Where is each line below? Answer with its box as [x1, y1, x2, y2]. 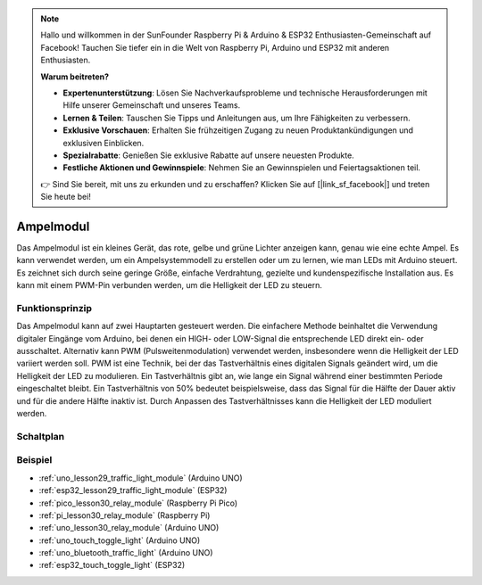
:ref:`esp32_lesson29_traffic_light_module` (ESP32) [38, 485, 228, 496]
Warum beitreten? [40, 71, 110, 82]
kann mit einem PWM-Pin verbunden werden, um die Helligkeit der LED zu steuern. [16, 280, 323, 291]
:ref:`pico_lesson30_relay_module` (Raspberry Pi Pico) [38, 498, 238, 508]
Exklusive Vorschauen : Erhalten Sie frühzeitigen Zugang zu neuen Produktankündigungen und [62, 125, 414, 136]
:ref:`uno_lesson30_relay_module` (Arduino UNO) [38, 523, 220, 533]
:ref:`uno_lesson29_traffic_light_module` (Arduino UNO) [38, 473, 243, 483]
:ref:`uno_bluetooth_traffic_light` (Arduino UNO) [38, 548, 213, 558]
